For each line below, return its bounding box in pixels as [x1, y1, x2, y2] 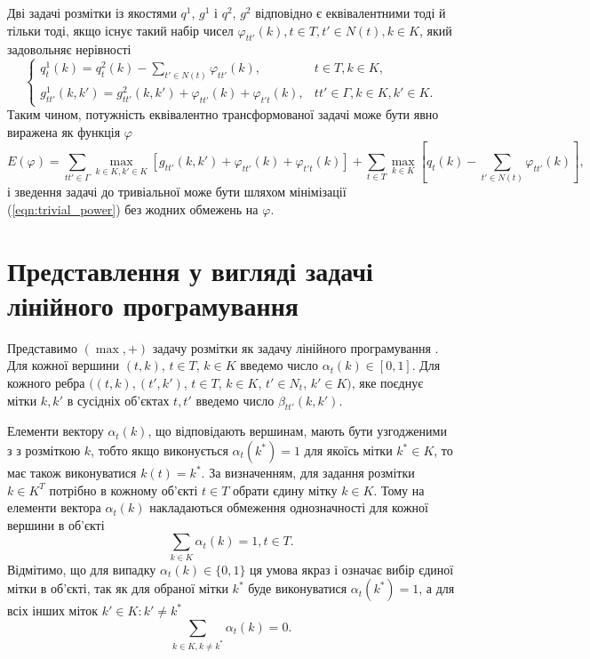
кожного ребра [7, 374, 85, 392]
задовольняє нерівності [7, 40, 132, 59]
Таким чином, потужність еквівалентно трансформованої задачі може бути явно [7, 105, 439, 124]
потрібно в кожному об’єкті [49, 480, 198, 499]
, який [419, 20, 452, 39]
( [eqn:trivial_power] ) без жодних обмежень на [7, 199, 259, 218]
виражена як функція [7, 122, 121, 141]
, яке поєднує [351, 374, 424, 392]
